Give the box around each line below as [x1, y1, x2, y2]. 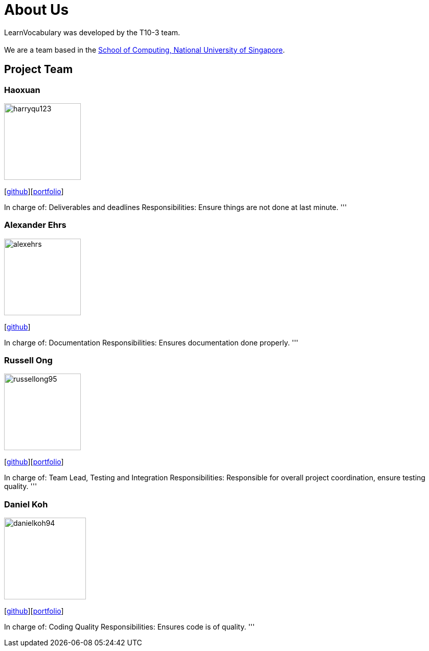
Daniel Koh [4, 499, 48, 509]
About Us [4, 1, 69, 18]
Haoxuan [4, 84, 40, 95]
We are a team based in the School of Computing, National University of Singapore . [4, 45, 285, 54]
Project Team [4, 63, 73, 76]
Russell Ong [4, 355, 53, 366]
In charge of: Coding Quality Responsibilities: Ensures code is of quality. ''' [4, 622, 255, 632]
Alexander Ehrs [4, 220, 66, 230]
